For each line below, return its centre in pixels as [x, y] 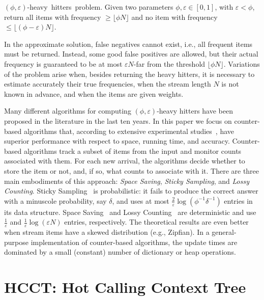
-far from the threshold [169, 63]
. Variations [242, 63]
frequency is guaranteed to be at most [63, 63]
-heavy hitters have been [195, 111]
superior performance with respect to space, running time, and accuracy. [117, 141]
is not [230, 84]
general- [224, 232]
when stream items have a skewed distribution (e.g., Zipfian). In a [107, 232]
